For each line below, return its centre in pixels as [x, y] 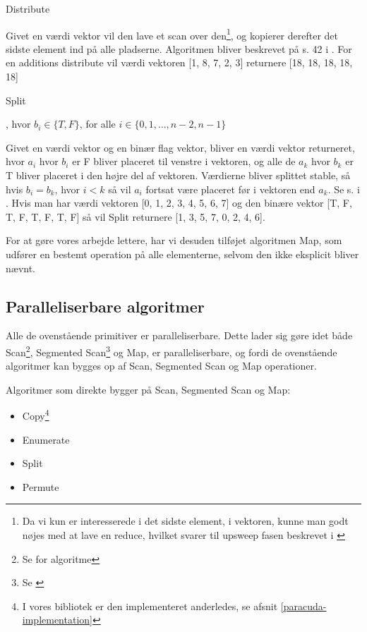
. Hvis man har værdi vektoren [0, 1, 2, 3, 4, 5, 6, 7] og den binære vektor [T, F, [179, 203]
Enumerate [46, 439]
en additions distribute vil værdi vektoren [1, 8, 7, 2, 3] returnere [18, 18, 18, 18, [179, 62]
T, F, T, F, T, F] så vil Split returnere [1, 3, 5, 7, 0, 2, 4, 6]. [136, 216]
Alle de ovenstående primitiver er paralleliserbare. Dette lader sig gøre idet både [179, 335]
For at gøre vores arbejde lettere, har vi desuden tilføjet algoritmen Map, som [174, 240]
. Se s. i [344, 189]
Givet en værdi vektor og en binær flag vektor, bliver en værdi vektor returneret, [180, 147]
